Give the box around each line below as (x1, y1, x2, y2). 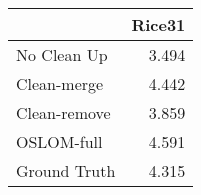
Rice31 (131, 13, 186, 36)
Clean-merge (16, 72, 104, 95)
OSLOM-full (16, 130, 103, 153)
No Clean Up (16, 43, 108, 66)
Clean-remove (16, 101, 111, 124)
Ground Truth (16, 159, 116, 182)
